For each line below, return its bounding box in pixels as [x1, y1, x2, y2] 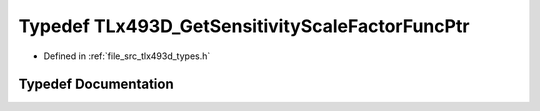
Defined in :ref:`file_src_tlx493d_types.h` [43, 50, 211, 62]
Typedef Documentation [18, 76, 174, 93]
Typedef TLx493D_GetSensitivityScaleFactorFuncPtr [18, 15, 470, 37]
